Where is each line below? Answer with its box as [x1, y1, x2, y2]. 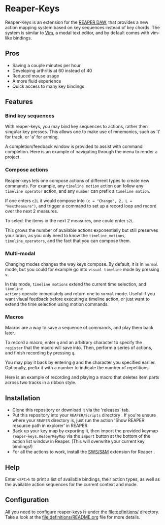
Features [5, 98, 33, 106]
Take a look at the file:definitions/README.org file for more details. [5, 514, 140, 520]
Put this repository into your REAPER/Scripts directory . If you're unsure [12, 412, 156, 418]
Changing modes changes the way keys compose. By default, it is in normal [5, 261, 159, 267]
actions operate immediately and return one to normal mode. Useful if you [5, 291, 155, 297]
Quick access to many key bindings [12, 83, 85, 89]
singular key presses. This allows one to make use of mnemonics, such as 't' [5, 129, 161, 135]
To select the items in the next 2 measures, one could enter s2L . [5, 217, 134, 223]
